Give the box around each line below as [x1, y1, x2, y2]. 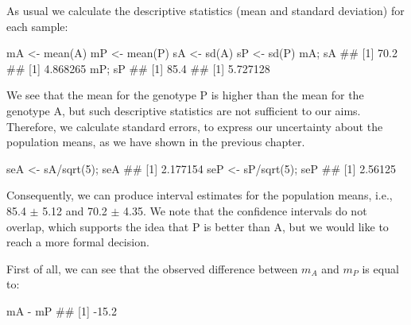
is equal [362, 260, 399, 277]
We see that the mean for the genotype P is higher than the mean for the [6, 87, 364, 103]
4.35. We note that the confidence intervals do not [123, 202, 367, 219]
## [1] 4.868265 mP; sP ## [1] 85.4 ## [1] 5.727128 [6, 60, 270, 76]
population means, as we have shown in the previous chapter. [6, 133, 305, 150]
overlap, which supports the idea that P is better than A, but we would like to [6, 218, 389, 234]
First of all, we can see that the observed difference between [6, 260, 298, 277]
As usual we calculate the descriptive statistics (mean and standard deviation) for [6, 2, 405, 18]
